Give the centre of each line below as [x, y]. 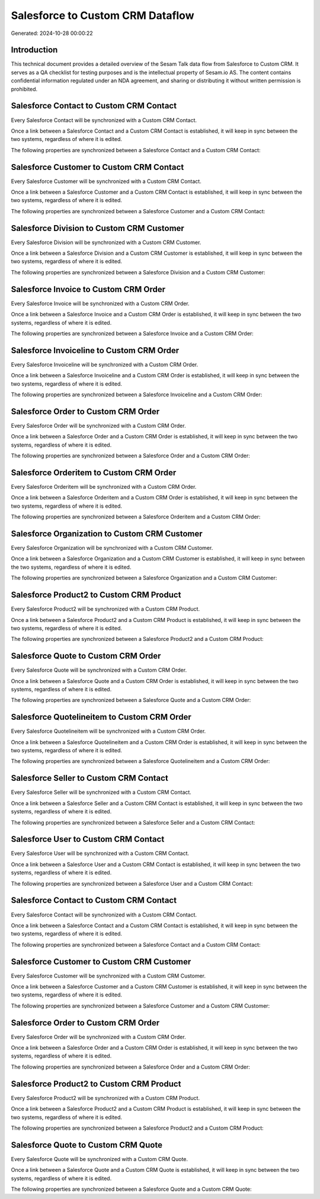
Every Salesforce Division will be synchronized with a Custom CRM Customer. [106, 242]
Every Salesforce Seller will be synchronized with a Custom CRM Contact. [101, 792]
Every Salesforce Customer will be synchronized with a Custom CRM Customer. [108, 976]
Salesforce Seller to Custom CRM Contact [89, 778]
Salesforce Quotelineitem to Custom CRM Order [101, 717]
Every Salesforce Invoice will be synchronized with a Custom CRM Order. [100, 303]
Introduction [34, 50]
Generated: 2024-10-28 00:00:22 [52, 33]
